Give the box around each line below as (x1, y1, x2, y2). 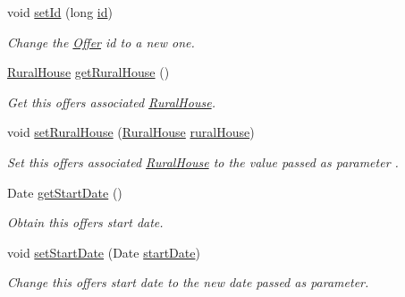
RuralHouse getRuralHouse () (7, 63, 170, 81)
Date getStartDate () (7, 182, 122, 201)
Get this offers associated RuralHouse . (7, 92, 215, 111)
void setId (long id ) (7, 3, 113, 21)
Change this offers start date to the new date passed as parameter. (7, 273, 369, 292)
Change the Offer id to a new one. (7, 32, 195, 51)
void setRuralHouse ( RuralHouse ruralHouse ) (7, 123, 255, 141)
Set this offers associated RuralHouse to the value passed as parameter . (7, 152, 399, 171)
